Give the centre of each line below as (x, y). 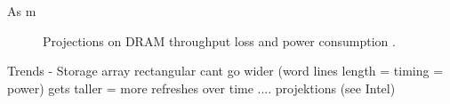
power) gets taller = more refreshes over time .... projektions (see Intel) (201, 88)
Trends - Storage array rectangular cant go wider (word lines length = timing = (225, 71)
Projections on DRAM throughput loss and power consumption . (219, 40)
